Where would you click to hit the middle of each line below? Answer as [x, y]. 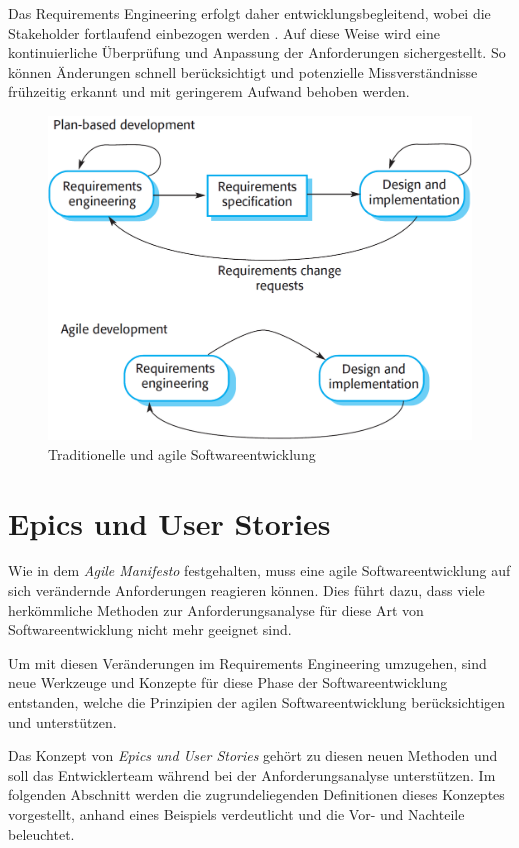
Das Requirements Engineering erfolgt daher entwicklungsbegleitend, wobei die [249, 13]
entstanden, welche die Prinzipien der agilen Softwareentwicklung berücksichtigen [257, 702]
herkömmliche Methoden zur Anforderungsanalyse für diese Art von [216, 609]
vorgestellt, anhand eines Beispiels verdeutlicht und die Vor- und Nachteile [236, 814]
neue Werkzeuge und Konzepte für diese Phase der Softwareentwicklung [228, 682]
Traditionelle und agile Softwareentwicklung [182, 453]
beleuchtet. [41, 833]
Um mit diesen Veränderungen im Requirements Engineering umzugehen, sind [247, 662]
